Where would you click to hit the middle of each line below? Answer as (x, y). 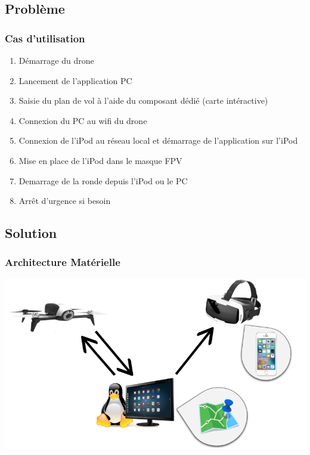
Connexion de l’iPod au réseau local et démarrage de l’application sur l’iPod (158, 140)
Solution (31, 233)
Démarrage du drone (56, 60)
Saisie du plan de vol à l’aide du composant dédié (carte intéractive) (143, 100)
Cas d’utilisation (45, 38)
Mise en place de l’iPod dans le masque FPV (100, 160)
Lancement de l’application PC (75, 80)
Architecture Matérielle (63, 262)
